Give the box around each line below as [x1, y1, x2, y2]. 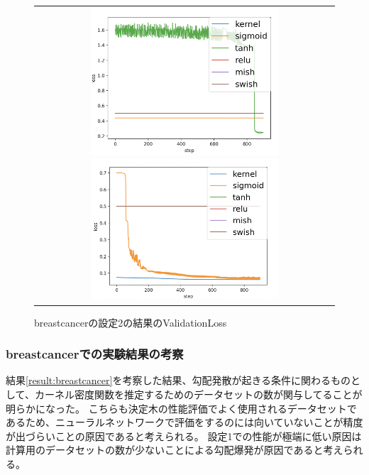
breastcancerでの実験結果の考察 [6, 345, 184, 363]
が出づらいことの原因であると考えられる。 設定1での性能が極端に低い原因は [6, 428, 362, 443]
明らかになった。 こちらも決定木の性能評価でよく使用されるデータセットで [6, 400, 357, 415]
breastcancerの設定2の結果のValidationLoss [34, 315, 227, 329]
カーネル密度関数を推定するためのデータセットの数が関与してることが [34, 386, 363, 401]
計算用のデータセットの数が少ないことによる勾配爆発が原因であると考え [6, 442, 343, 457]
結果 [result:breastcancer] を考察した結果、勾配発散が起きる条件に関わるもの [6, 373, 351, 388]
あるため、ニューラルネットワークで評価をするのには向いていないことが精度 [6, 415, 363, 430]
